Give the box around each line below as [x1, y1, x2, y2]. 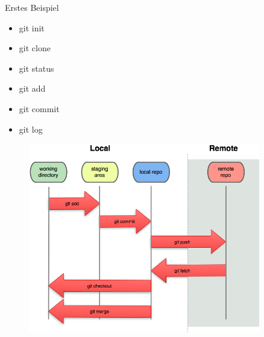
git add [19, 82, 46, 95]
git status [19, 61, 54, 74]
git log [19, 122, 43, 135]
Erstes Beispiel [5, 1, 59, 13]
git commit [19, 102, 60, 115]
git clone [19, 42, 51, 54]
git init [19, 21, 45, 34]
